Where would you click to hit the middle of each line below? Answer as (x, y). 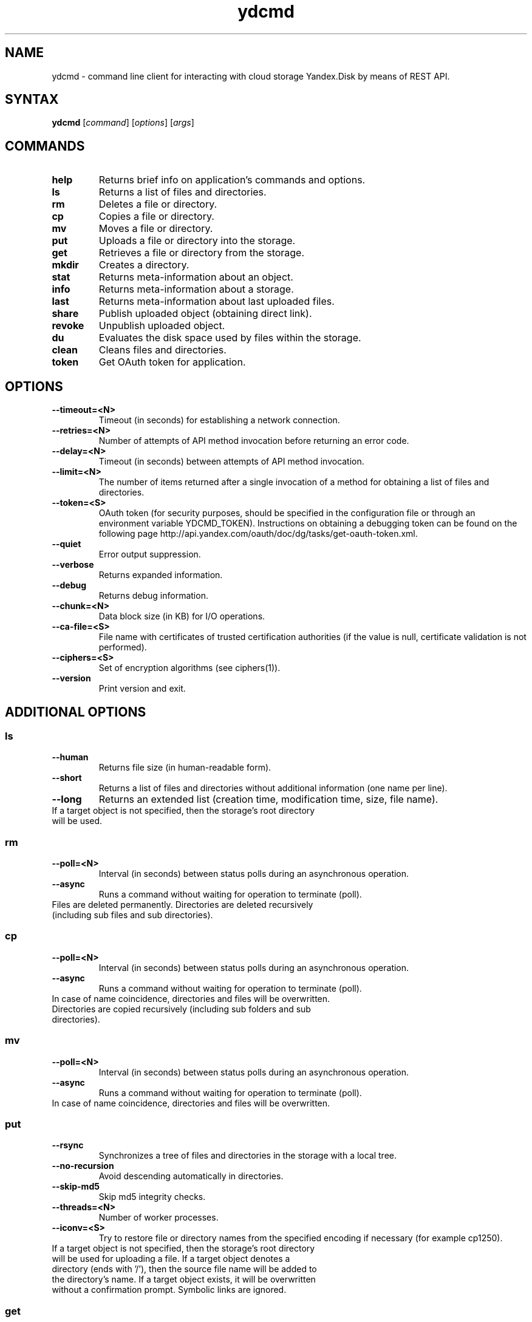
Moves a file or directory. (156, 229)
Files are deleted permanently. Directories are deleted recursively (182, 905)
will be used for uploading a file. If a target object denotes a (171, 1259)
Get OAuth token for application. (172, 362)
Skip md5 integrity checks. (152, 1197)
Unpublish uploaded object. (162, 326)
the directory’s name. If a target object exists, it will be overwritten (184, 1279)
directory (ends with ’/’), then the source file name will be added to (184, 1269)
